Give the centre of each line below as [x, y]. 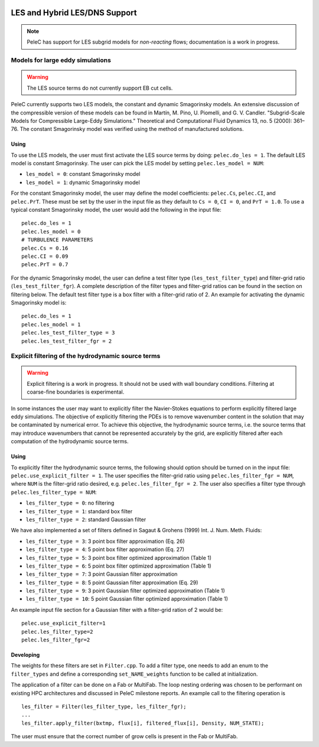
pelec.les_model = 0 [51, 231]
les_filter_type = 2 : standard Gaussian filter [86, 519]
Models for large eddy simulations [61, 60]
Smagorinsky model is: [39, 302]
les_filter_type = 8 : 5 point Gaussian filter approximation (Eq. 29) [112, 582]
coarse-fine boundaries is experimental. [76, 392]
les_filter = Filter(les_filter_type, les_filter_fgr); [104, 706]
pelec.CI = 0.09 [45, 256]
